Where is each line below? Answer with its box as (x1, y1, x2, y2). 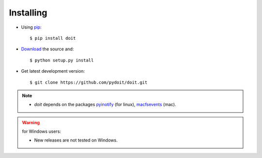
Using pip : (21, 24, 42, 30)
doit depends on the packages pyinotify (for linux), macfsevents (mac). (34, 102, 177, 108)
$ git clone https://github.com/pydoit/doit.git (30, 79, 147, 85)
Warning (22, 119, 40, 126)
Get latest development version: (21, 68, 85, 74)
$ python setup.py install (30, 57, 94, 63)
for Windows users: (22, 128, 61, 134)
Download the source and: (21, 46, 74, 52)
